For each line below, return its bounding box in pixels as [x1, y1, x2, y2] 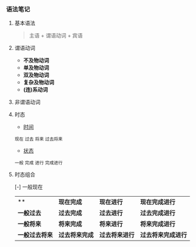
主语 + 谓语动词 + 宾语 [29, 32, 83, 39]
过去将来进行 [99, 231, 135, 239]
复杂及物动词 [23, 79, 54, 86]
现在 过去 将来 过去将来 [14, 136, 63, 142]
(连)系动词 [23, 86, 48, 93]
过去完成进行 [139, 209, 176, 217]
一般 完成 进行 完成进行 [14, 160, 63, 166]
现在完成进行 [139, 198, 176, 206]
